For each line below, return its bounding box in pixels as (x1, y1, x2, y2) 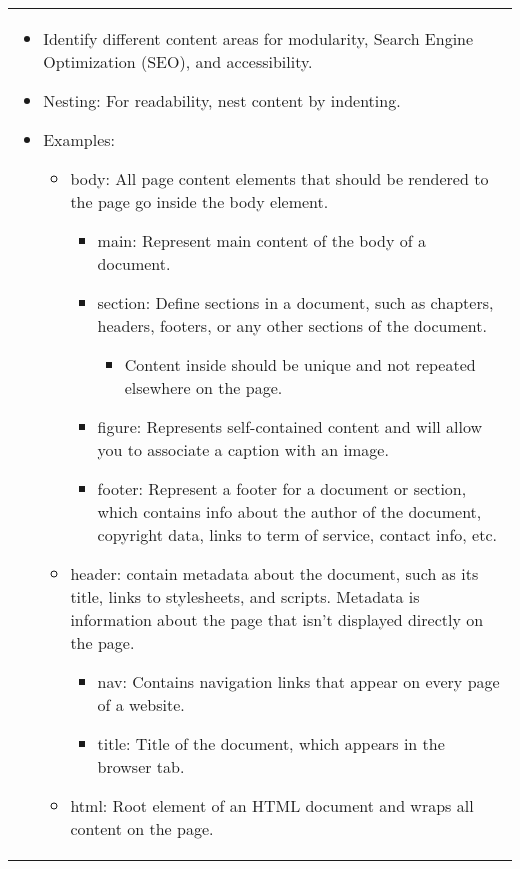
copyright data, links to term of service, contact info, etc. (97, 523, 497, 546)
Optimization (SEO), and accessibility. (43, 50, 313, 73)
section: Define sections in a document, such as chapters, (97, 291, 494, 314)
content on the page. (70, 817, 214, 840)
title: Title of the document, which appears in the (97, 732, 445, 755)
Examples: (43, 128, 116, 151)
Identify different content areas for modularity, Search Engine (43, 27, 474, 50)
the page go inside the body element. (70, 190, 329, 213)
